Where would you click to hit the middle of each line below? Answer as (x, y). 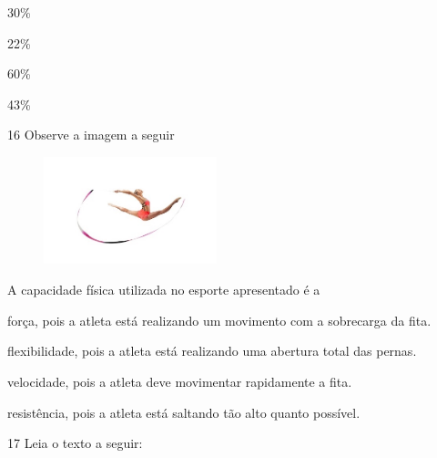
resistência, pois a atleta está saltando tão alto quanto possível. (184, 412)
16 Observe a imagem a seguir (91, 135)
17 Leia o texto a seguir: (75, 443)
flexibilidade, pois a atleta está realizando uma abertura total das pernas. (212, 351)
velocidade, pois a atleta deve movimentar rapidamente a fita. (180, 381)
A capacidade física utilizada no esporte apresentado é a (164, 290)
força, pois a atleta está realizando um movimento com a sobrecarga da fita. (219, 320)
